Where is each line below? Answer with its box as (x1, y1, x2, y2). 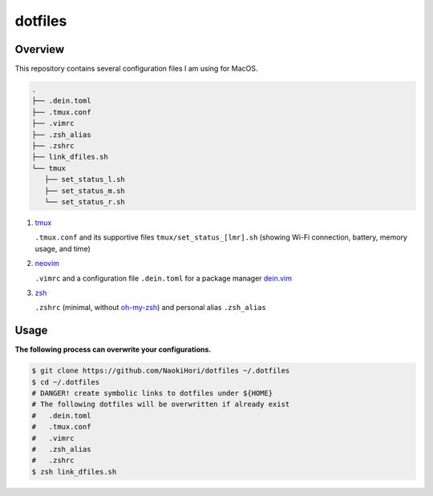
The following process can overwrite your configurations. (14, 345, 212, 354)
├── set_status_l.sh (44, 175, 126, 184)
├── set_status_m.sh (44, 186, 126, 196)
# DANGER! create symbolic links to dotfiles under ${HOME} (31, 389, 273, 397)
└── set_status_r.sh (44, 197, 126, 206)
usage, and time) (34, 244, 91, 253)
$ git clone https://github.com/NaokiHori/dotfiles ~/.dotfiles (31, 366, 290, 376)
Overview (14, 42, 65, 56)
